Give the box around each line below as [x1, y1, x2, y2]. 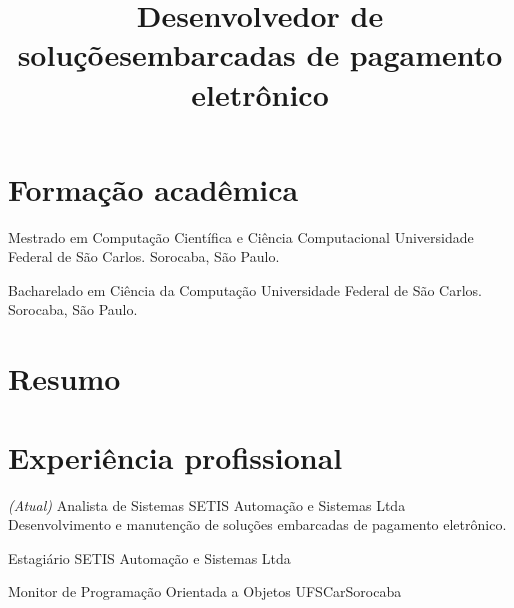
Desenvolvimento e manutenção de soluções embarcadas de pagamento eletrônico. [8, 514, 507, 535]
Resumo [8, 358, 121, 399]
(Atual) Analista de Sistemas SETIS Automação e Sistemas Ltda [8, 494, 406, 515]
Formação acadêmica [8, 168, 299, 209]
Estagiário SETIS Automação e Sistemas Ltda [8, 547, 291, 568]
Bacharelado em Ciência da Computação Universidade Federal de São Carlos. [8, 279, 482, 300]
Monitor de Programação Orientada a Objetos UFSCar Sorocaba [8, 581, 402, 602]
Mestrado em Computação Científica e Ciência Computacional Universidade [8, 226, 474, 247]
